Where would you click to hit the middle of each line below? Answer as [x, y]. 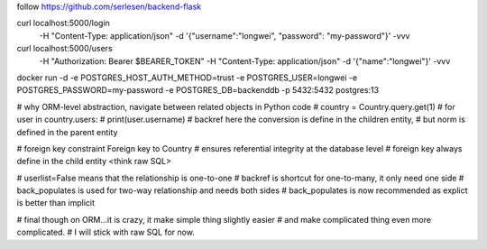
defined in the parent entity [67, 132]
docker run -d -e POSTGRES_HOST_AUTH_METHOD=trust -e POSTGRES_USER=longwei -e [187, 78]
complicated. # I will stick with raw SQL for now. [106, 232]
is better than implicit [55, 203]
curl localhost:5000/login [63, 23]
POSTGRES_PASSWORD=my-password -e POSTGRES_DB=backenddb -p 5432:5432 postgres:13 [198, 90]
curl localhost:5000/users [64, 49]
